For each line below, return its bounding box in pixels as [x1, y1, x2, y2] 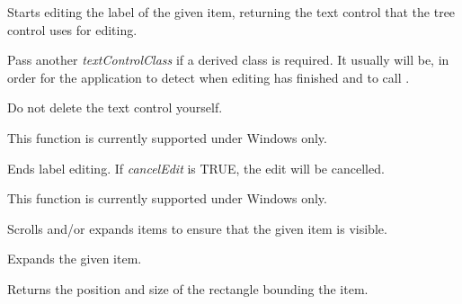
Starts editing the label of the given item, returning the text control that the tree [7, 3, 456, 21]
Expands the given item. [7, 249, 142, 268]
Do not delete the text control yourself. [7, 98, 223, 117]
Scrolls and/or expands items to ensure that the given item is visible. [7, 219, 387, 237]
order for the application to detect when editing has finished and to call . [7, 67, 410, 86]
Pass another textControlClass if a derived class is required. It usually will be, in [7, 50, 449, 69]
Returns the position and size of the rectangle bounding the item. [7, 279, 369, 298]
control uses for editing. [7, 20, 138, 39]
